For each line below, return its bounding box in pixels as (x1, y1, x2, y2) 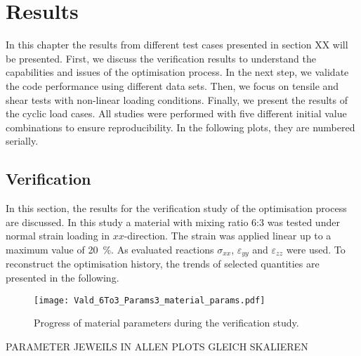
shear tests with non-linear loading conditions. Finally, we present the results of (6, 92, 348, 107)
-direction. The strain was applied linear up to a (124, 228, 332, 243)
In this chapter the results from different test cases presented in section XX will (6, 37, 348, 52)
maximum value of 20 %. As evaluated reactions (6, 242, 214, 256)
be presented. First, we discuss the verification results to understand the (6, 51, 316, 65)
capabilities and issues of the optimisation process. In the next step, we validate (6, 65, 349, 79)
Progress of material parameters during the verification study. (34, 315, 299, 330)
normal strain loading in (6, 228, 110, 243)
